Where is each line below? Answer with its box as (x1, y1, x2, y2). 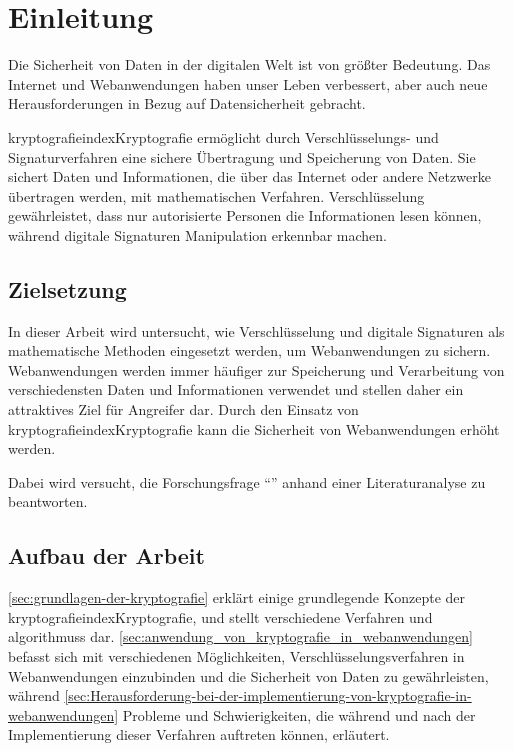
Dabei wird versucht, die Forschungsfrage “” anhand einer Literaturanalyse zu (8, 471, 486, 492)
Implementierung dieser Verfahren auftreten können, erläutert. (8, 724, 390, 745)
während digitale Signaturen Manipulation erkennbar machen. (8, 224, 388, 245)
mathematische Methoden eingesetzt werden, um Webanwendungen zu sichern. (8, 340, 491, 361)
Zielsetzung (8, 273, 127, 304)
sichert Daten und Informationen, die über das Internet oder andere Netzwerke (8, 166, 491, 187)
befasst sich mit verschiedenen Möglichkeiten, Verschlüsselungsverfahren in (8, 646, 465, 666)
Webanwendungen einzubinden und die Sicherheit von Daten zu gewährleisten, (8, 665, 489, 686)
